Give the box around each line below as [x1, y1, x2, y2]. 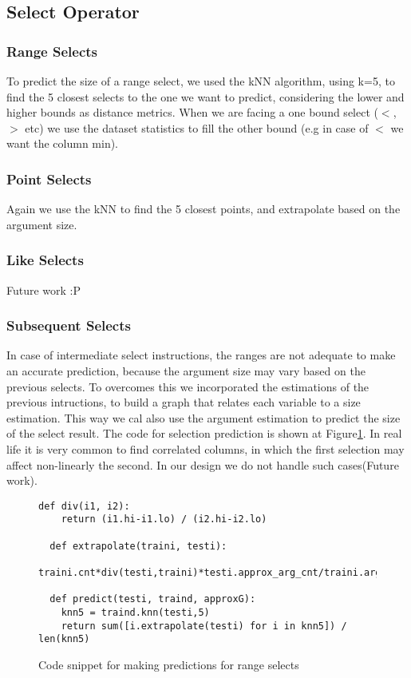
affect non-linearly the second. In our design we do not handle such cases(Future [6, 456, 399, 473]
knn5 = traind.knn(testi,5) [61, 607, 210, 618]
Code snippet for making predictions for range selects [38, 656, 299, 672]
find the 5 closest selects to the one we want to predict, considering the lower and [6, 88, 405, 105]
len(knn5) [38, 633, 90, 645]
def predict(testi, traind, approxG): [49, 593, 256, 605]
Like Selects [6, 250, 84, 270]
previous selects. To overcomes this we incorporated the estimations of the [6, 378, 370, 395]
